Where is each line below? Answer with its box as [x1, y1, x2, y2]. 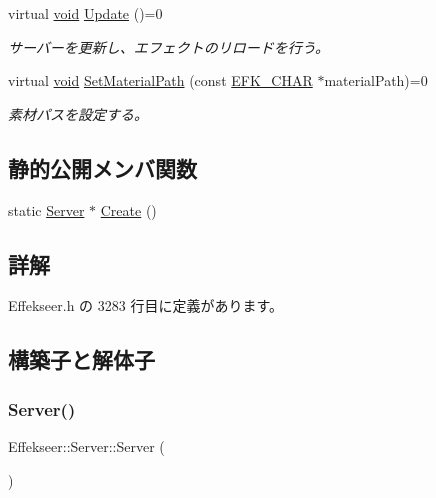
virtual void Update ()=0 [8, 3, 163, 23]
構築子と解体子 [8, 344, 155, 375]
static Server [8, 199, 85, 220]
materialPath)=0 [324, 70, 428, 91]
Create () [100, 199, 157, 220]
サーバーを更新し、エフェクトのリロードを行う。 [8, 36, 330, 57]
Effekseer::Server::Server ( [8, 435, 165, 456]
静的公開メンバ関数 [8, 152, 197, 183]
